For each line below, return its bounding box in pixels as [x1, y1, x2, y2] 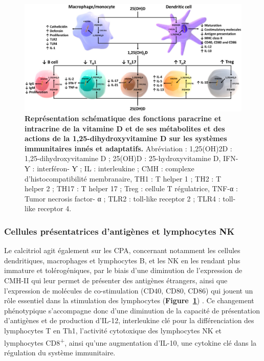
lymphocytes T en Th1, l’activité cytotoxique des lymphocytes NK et [4, 325, 222, 336]
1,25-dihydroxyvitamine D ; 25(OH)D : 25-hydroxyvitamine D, [25, 153, 221, 164]
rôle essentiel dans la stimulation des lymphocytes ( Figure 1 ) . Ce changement [4, 295, 254, 306]
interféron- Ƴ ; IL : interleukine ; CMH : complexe [37, 163, 194, 174]
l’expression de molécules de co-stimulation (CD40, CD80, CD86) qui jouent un [4, 285, 253, 296]
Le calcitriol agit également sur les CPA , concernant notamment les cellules [4, 245, 240, 256]
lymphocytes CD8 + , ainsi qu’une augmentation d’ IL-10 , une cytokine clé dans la [4, 335, 257, 348]
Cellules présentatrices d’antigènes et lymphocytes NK [4, 224, 235, 237]
